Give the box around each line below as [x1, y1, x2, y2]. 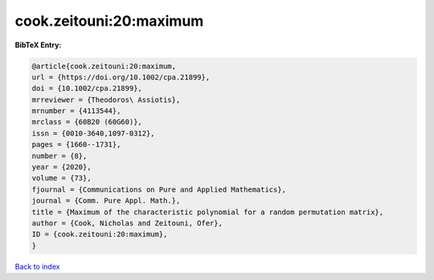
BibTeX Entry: [14, 40, 62, 50]
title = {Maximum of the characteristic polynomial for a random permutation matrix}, [31, 207, 384, 217]
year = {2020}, [31, 163, 92, 172]
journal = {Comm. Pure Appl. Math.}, [31, 197, 181, 205]
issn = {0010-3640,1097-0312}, [31, 128, 156, 138]
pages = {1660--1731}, [31, 140, 121, 149]
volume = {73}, [31, 173, 92, 183]
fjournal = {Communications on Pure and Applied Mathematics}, [31, 185, 287, 194]
